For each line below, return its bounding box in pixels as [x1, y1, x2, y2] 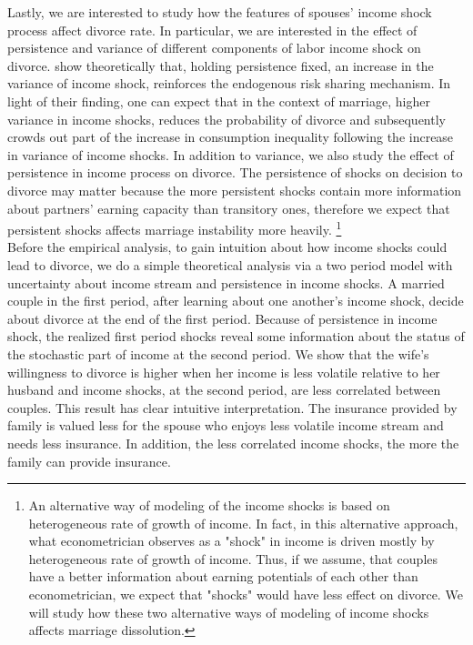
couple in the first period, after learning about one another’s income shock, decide [7, 291, 464, 310]
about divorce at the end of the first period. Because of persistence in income [7, 308, 438, 328]
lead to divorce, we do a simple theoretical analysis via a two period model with [7, 255, 453, 274]
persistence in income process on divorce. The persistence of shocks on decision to [7, 163, 463, 182]
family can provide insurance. [7, 451, 171, 470]
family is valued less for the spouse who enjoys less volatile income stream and [7, 416, 444, 435]
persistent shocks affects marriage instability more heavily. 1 [7, 217, 342, 238]
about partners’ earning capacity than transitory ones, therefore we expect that [7, 198, 450, 217]
